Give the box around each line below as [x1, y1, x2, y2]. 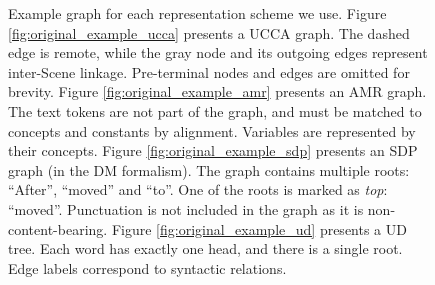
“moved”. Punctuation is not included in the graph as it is [8, 198, 364, 219]
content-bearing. [8, 218, 108, 239]
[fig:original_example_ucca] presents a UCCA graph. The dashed [8, 22, 410, 43]
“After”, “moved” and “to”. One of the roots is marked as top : [8, 179, 388, 200]
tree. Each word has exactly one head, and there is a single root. [8, 238, 403, 259]
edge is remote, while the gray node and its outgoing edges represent [8, 42, 428, 63]
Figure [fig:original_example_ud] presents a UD [111, 218, 407, 239]
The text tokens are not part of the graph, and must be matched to [8, 100, 422, 121]
